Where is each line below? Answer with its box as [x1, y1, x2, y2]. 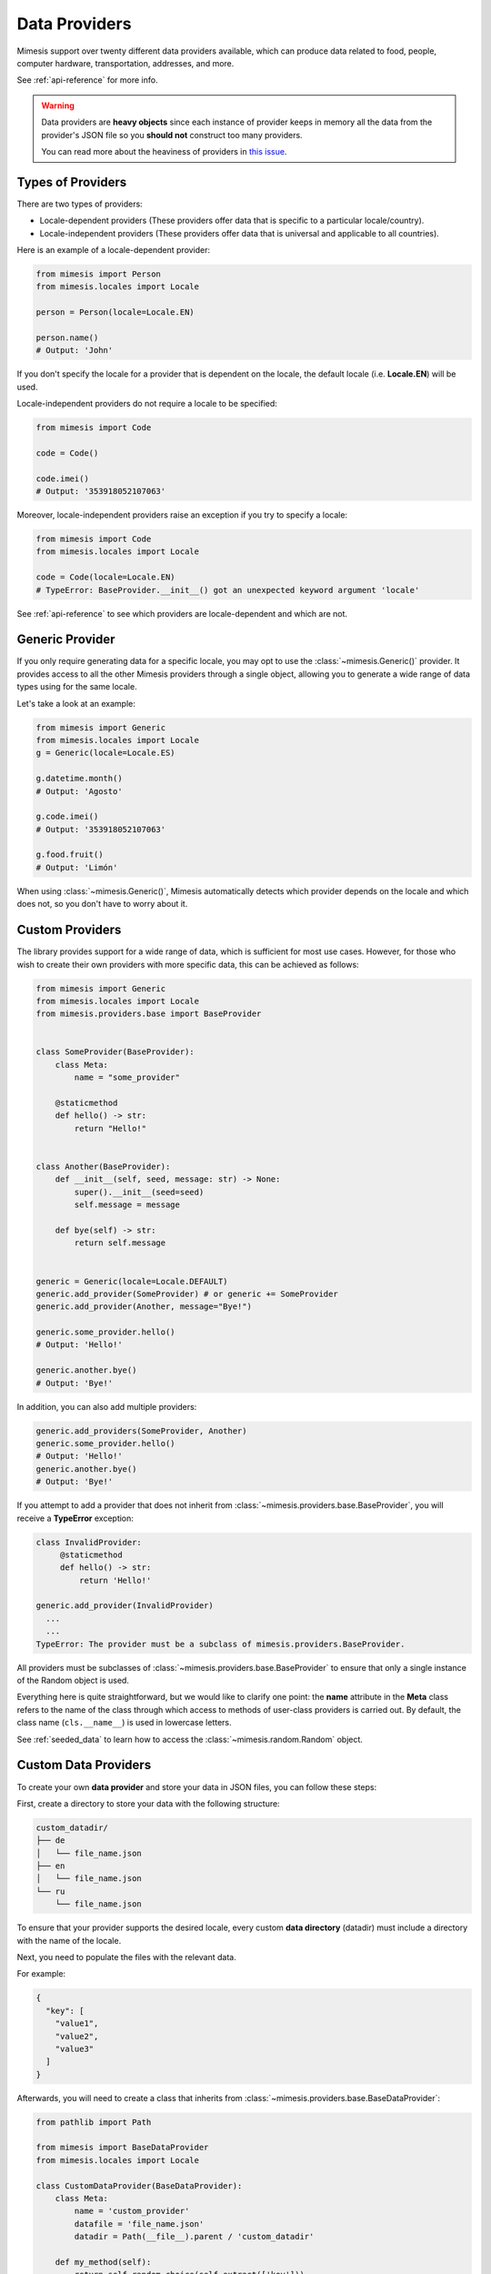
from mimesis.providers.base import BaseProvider [35, 1009, 262, 1019]
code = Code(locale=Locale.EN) [35, 572, 176, 582]
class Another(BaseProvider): [35, 1162, 171, 1172]
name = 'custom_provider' [74, 2206, 190, 2217]
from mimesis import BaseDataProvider [35, 2142, 209, 2153]
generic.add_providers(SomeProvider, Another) [35, 1425, 247, 1436]
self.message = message [74, 1200, 181, 1210]
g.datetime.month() [35, 773, 123, 784]
